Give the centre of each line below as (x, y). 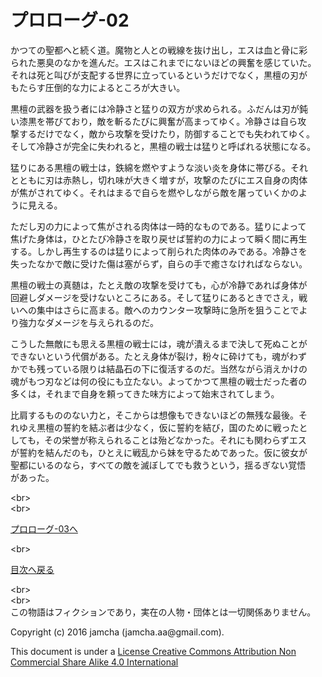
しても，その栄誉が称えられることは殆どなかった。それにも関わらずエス (158, 440)
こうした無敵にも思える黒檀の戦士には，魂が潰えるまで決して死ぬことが (159, 343)
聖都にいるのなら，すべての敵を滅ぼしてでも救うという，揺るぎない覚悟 (158, 465)
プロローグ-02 (70, 20)
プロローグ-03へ (44, 528)
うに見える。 (36, 205)
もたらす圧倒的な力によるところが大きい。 (98, 87)
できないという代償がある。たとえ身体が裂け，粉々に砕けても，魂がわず (159, 356)
